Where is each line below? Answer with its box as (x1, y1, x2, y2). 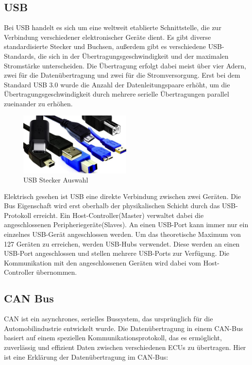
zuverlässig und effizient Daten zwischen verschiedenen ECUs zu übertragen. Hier (4, 342, 246, 352)
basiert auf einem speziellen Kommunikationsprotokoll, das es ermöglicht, (4, 332, 222, 343)
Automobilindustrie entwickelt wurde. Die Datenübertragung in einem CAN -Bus (4, 323, 243, 333)
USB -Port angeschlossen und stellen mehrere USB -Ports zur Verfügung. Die (4, 248, 229, 258)
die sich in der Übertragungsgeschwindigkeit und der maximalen (38, 50, 229, 61)
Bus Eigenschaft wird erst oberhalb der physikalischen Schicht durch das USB (4, 200, 236, 211)
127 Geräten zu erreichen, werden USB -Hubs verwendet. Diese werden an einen (4, 238, 240, 249)
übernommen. (36, 267, 77, 277)
